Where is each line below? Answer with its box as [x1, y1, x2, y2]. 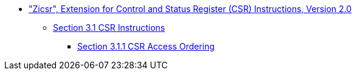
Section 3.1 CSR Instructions [53, 22, 165, 33]
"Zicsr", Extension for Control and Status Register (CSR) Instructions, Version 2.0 [29, 4, 352, 14]
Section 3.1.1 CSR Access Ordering [77, 41, 215, 51]
